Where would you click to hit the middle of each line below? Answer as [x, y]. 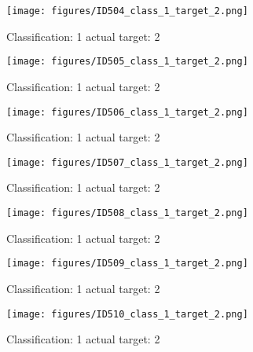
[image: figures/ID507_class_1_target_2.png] [127, 162]
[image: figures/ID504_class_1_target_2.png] [127, 11]
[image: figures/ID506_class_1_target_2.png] [127, 112]
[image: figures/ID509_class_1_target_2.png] [127, 264]
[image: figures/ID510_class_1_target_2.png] [127, 314]
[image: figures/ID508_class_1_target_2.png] [127, 213]
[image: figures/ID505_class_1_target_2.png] [127, 62]
